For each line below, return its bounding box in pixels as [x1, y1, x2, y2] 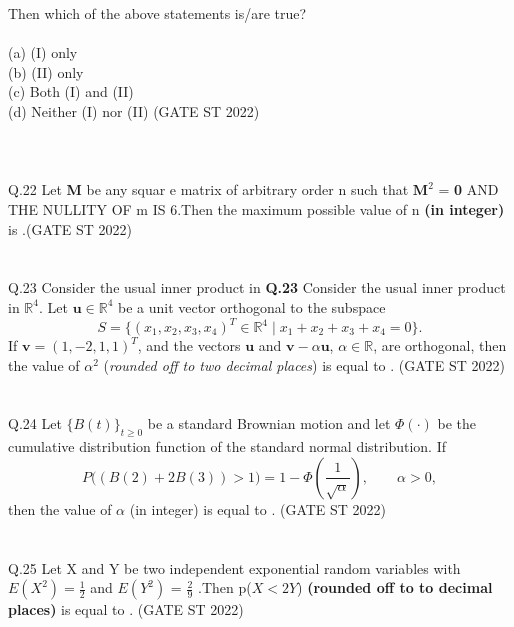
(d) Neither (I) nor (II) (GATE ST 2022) [8, 100, 260, 121]
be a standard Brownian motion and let [147, 413, 391, 434]
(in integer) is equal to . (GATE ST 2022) [129, 498, 387, 519]
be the [437, 413, 476, 434]
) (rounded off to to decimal [297, 577, 493, 598]
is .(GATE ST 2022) [8, 218, 133, 239]
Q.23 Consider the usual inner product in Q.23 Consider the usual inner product [8, 277, 506, 298]
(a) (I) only [8, 42, 78, 63]
